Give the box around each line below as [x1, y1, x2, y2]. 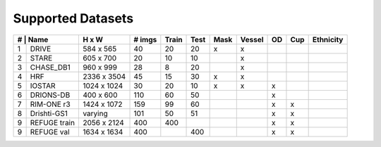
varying [82, 108, 109, 118]
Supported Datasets [13, 11, 134, 26]
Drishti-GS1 [30, 108, 68, 118]
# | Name [17, 34, 49, 44]
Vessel [240, 34, 264, 44]
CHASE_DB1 [30, 62, 71, 72]
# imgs [133, 34, 157, 44]
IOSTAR [30, 81, 56, 91]
